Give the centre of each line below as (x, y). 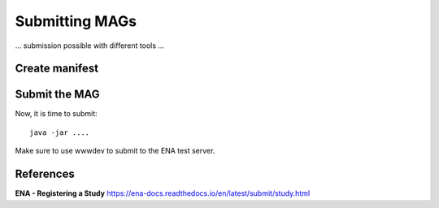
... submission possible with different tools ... (90, 45)
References (45, 174)
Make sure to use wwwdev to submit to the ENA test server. (115, 151)
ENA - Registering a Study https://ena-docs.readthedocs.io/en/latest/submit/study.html (163, 193)
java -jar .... (60, 132)
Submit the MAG (58, 95)
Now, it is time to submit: (56, 114)
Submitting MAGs (76, 21)
